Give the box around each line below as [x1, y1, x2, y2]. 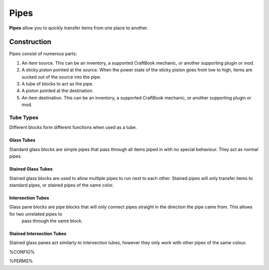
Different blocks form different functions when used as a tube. [9, 124, 137, 130]
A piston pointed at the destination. [21, 88, 94, 94]
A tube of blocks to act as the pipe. [21, 81, 94, 87]
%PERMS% [9, 258, 33, 264]
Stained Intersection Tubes [9, 231, 67, 237]
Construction [9, 38, 52, 46]
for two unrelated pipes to [9, 211, 62, 217]
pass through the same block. [21, 218, 83, 224]
